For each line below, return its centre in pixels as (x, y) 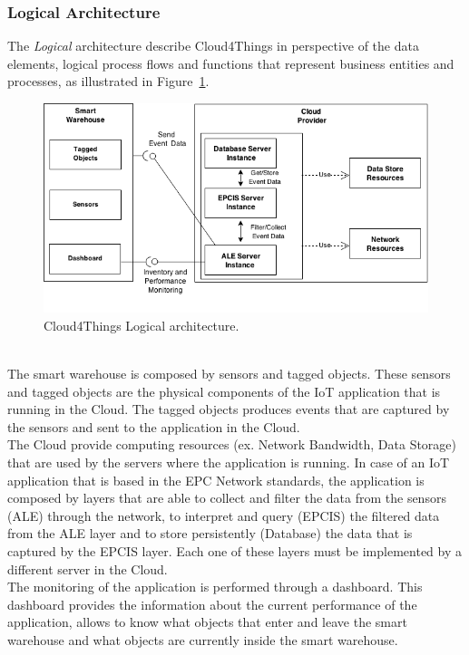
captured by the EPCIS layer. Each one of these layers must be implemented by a (235, 551)
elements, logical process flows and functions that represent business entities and (231, 63)
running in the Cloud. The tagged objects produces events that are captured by (229, 409)
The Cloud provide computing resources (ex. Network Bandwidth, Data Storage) (232, 444)
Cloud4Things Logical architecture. (142, 325)
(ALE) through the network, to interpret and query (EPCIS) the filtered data (224, 515)
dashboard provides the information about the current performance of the (212, 604)
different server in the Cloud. (88, 568)
